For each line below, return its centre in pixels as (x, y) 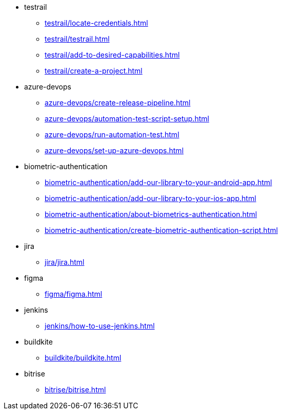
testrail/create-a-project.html (94, 71)
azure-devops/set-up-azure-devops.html (114, 150)
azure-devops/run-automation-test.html (112, 134)
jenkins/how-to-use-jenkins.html (100, 326)
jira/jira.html (65, 262)
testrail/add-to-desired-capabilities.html (112, 55)
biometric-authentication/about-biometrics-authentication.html (151, 214)
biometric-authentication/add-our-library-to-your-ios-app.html (150, 198)
